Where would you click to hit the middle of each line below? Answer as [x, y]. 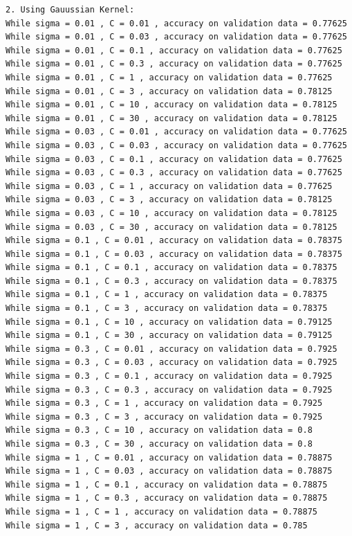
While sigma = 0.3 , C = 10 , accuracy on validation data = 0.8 [159, 430]
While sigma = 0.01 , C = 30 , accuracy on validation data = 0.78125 [172, 118]
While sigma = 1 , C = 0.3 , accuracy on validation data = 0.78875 [167, 498]
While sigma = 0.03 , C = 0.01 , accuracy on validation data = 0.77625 [176, 132]
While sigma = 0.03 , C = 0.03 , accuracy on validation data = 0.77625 [176, 145]
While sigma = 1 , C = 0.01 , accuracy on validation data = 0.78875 [169, 457]
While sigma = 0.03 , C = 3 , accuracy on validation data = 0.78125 [169, 200]
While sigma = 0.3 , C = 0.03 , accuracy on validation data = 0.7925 [172, 363]
